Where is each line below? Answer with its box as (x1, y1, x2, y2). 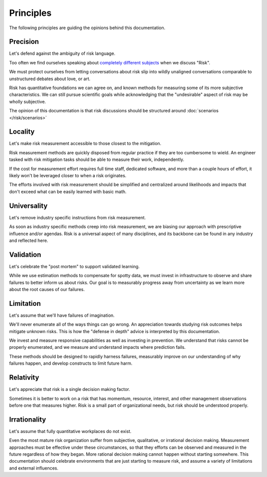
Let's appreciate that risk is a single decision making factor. (9, 386, 131, 392)
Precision (9, 38, 39, 46)
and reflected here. (9, 238, 48, 243)
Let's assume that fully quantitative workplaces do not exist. (9, 428, 132, 434)
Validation (9, 250, 42, 259)
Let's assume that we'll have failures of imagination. (9, 312, 115, 318)
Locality (9, 128, 35, 136)
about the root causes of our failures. (9, 286, 85, 292)
